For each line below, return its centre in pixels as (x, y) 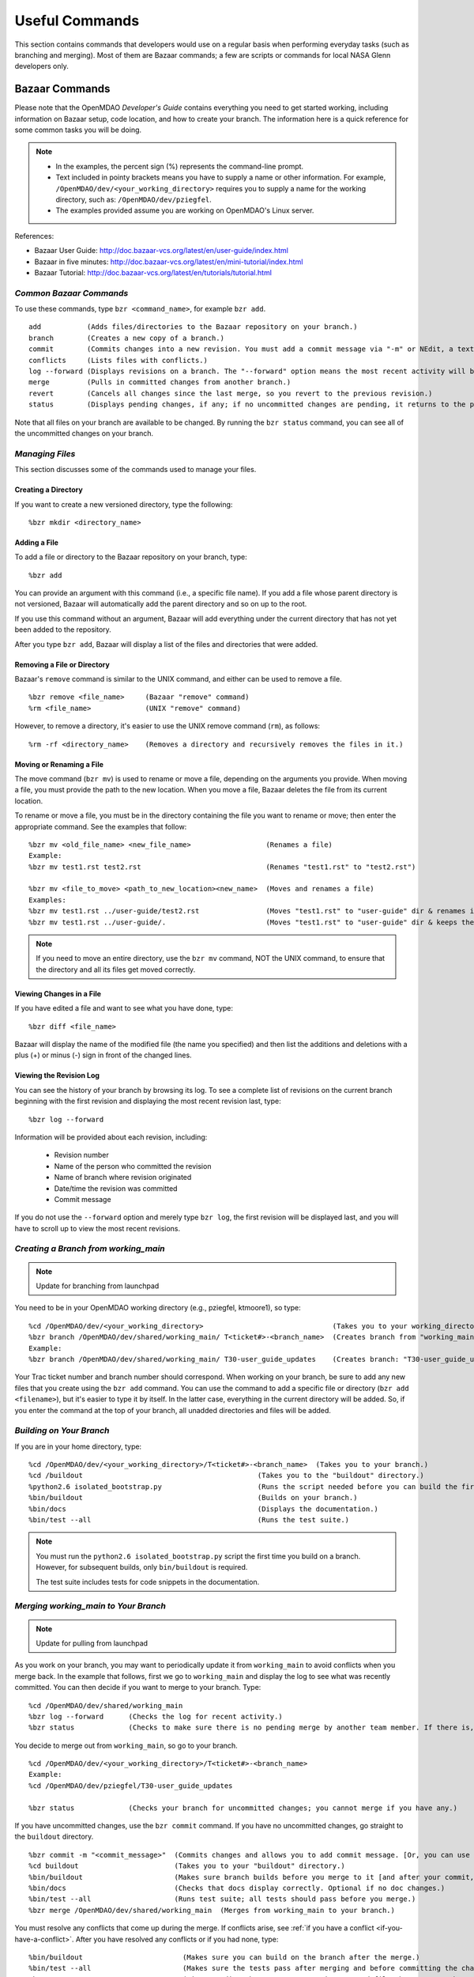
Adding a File (37, 542)
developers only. (41, 66)
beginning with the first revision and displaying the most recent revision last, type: (148, 1101)
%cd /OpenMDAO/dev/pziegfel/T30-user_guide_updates (131, 1786)
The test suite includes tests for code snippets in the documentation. (148, 1582)
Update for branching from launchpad (98, 1286)
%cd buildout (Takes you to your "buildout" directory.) (187, 1866)
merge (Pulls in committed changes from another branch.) (160, 382)
